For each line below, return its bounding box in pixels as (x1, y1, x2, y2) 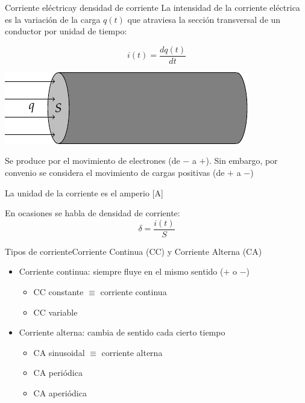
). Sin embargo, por (206, 154, 278, 167)
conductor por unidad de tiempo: (5, 25, 127, 37)
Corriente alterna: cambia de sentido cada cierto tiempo (19, 326, 225, 339)
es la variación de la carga (5, 13, 101, 25)
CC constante (33, 286, 84, 298)
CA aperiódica (33, 387, 87, 399)
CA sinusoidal (33, 346, 85, 358)
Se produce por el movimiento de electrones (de (5, 154, 180, 167)
